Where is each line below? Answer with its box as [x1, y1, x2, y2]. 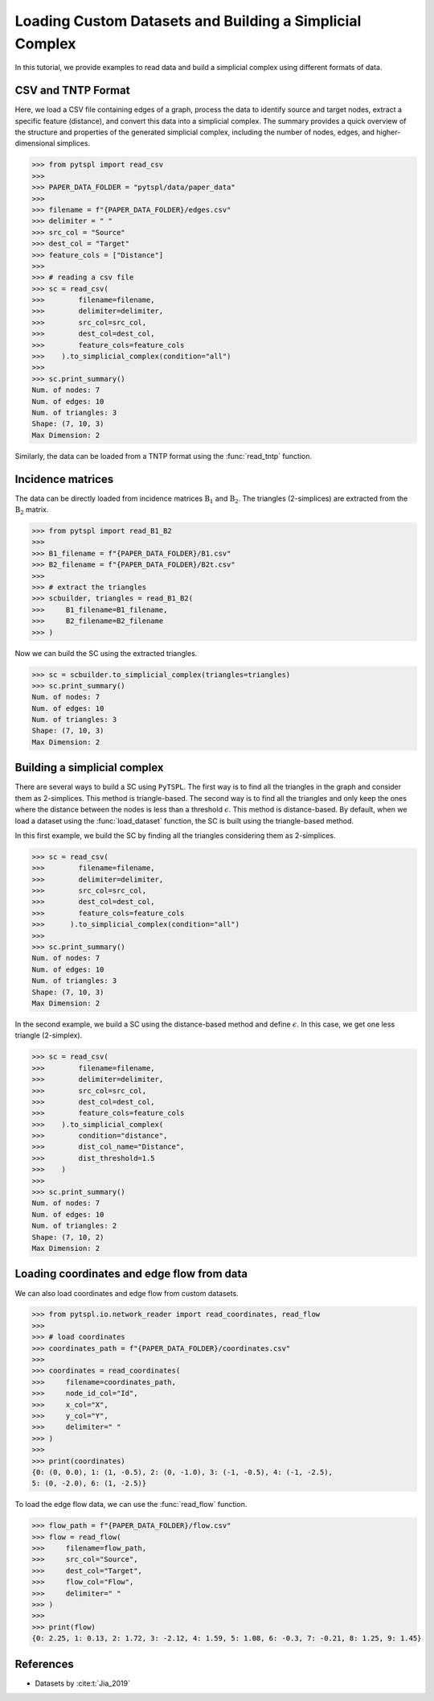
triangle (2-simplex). [14, 1030, 83, 1040]
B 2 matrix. [14, 505, 49, 516]
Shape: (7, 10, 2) [31, 1232, 104, 1241]
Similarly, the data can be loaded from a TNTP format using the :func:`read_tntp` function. [14, 451, 313, 460]
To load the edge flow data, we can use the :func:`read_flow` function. [14, 1500, 248, 1509]
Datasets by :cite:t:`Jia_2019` [35, 1678, 130, 1688]
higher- [376, 127, 401, 137]
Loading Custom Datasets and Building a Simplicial [14, 12, 362, 30]
